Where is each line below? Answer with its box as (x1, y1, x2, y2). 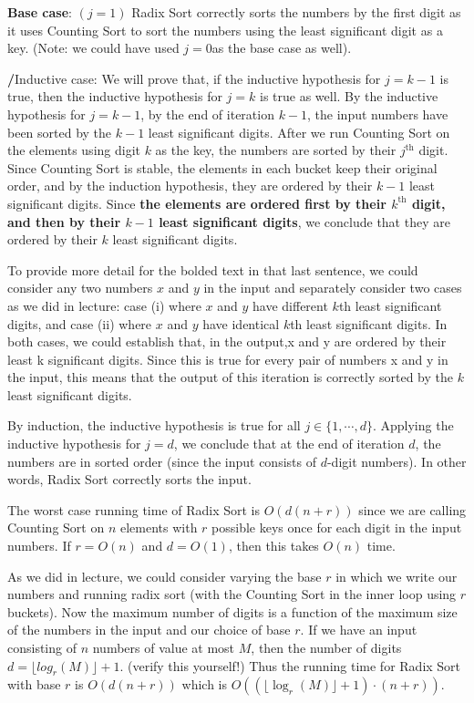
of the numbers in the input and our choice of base (7, 620, 291, 639)
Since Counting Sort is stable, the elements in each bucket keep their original (7, 158, 438, 177)
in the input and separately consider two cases (203, 278, 462, 297)
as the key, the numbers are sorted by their (155, 140, 397, 160)
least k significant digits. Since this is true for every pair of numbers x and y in (7, 349, 448, 368)
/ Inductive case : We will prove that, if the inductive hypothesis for (7, 68, 381, 88)
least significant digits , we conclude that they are (159, 212, 450, 231)
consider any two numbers (7, 278, 153, 297)
